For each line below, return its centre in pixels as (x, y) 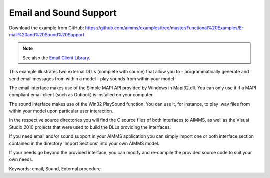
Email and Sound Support (63, 13)
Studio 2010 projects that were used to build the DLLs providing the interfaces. (90, 127)
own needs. (21, 159)
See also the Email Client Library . (57, 58)
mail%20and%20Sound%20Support (47, 34)
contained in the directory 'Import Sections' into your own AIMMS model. (84, 143)
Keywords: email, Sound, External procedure (55, 169)
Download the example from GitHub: (47, 28)
